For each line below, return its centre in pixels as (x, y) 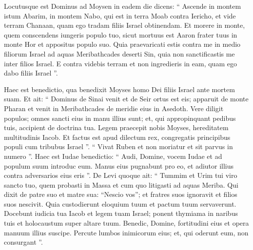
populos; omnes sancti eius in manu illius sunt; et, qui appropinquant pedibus (120, 118)
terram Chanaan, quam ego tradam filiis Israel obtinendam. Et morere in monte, (125, 25)
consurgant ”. (23, 242)
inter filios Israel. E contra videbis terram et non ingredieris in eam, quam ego (120, 63)
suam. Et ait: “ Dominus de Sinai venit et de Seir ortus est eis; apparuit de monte (126, 99)
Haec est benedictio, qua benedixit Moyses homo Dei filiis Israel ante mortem (119, 89)
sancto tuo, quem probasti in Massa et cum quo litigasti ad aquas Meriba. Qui (121, 184)
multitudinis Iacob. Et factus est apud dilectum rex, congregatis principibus (117, 137)
